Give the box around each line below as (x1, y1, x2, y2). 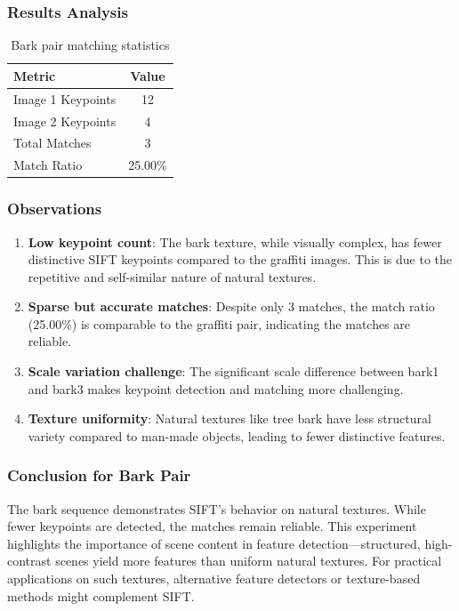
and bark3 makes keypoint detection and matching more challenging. (28, 379, 404, 398)
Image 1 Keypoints (13, 89, 117, 108)
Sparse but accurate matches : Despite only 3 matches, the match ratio (28, 297, 435, 316)
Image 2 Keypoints (13, 111, 117, 130)
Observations (7, 197, 102, 220)
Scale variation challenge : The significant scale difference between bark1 (28, 362, 439, 381)
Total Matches (13, 133, 92, 152)
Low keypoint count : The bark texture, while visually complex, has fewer (28, 232, 442, 251)
